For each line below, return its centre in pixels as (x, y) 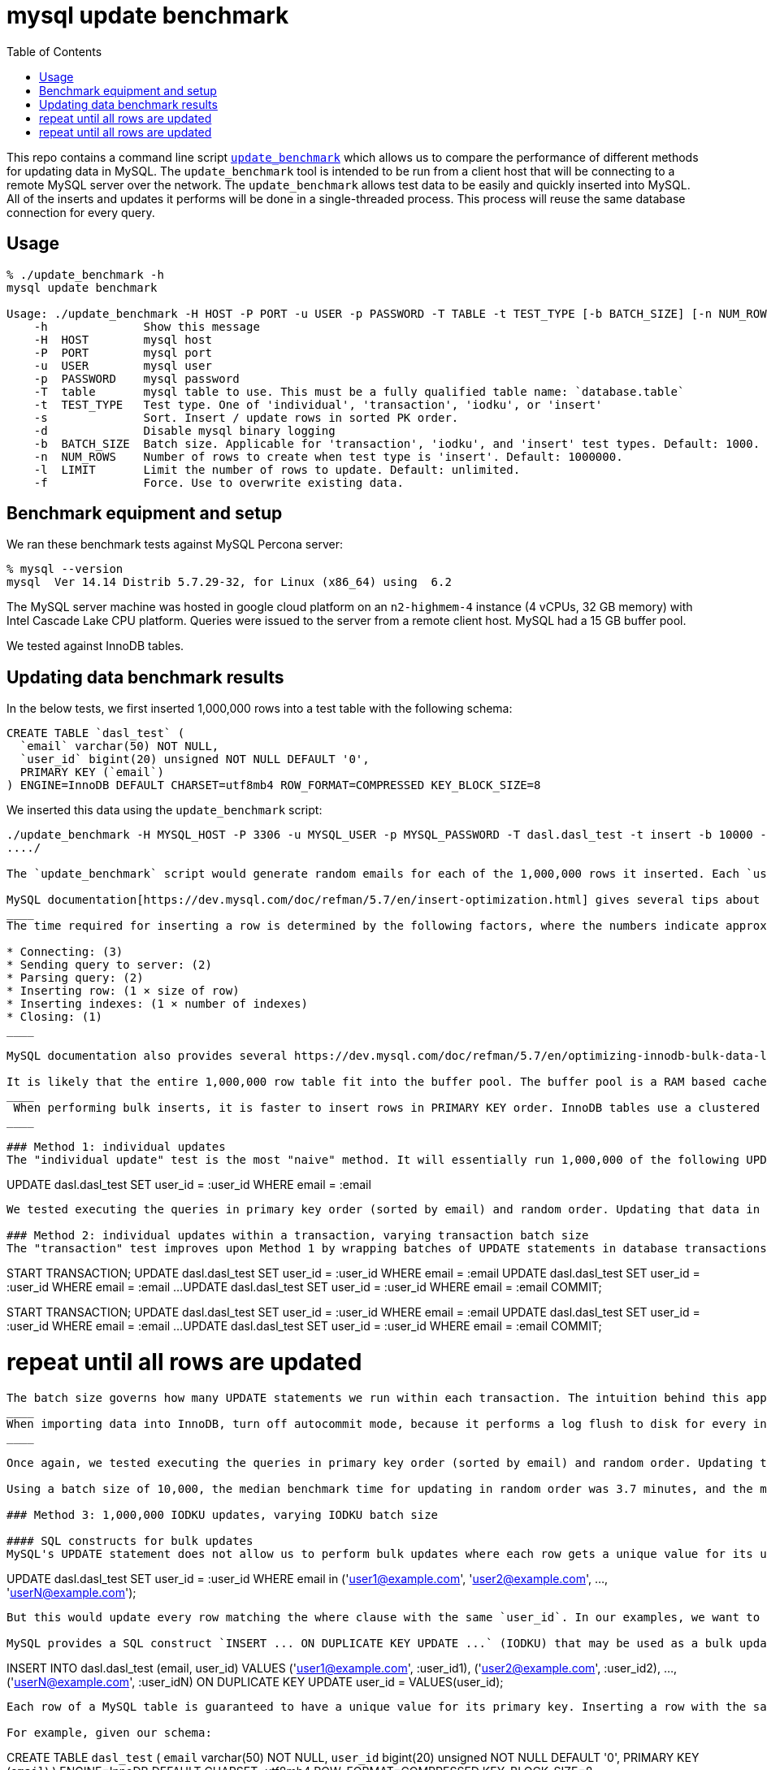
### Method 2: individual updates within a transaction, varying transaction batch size (298, 1236)
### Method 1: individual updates (116, 1147)
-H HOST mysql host (123, 339)
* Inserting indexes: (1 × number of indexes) (157, 1004)
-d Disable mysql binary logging (184, 430)
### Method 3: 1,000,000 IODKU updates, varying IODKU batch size (223, 1514)
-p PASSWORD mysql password (136, 378)
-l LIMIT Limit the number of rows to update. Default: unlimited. (277, 469)
